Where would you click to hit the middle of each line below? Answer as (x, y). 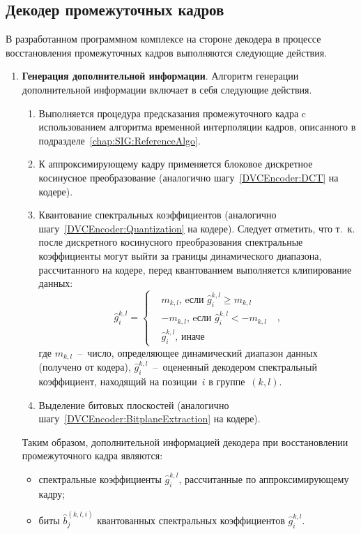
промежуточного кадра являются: (92, 455)
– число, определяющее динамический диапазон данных (198, 352)
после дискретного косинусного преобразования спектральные (171, 242)
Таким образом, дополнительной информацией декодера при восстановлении (185, 442)
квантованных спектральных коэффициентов (191, 520)
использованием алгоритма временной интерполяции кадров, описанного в (197, 127)
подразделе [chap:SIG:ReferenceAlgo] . (120, 140)
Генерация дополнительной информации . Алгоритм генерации (160, 76)
